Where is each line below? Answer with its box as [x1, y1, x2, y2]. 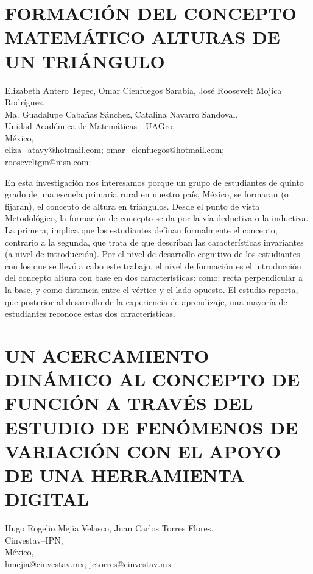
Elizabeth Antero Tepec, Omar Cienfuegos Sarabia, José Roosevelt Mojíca [5, 83, 282, 96]
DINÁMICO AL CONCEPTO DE [5, 367, 300, 392]
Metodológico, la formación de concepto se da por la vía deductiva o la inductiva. [5, 211, 309, 224]
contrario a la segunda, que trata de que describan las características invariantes [5, 235, 304, 248]
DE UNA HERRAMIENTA [5, 462, 245, 487]
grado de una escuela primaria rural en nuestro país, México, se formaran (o [5, 188, 289, 200]
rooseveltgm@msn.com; [5, 155, 91, 168]
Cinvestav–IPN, [5, 533, 63, 546]
